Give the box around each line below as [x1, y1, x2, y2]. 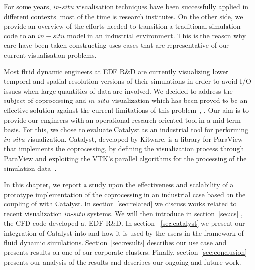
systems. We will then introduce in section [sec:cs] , [87, 208, 243, 218]
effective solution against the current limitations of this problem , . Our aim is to [4, 104, 249, 115]
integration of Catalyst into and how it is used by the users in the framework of [4, 228, 244, 238]
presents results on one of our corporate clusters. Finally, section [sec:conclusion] [4, 247, 247, 257]
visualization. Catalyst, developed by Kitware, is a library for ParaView [27, 134, 243, 144]
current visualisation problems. [4, 49, 97, 60]
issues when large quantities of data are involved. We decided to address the [4, 85, 233, 96]
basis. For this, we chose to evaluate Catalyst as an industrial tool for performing [4, 124, 249, 135]
